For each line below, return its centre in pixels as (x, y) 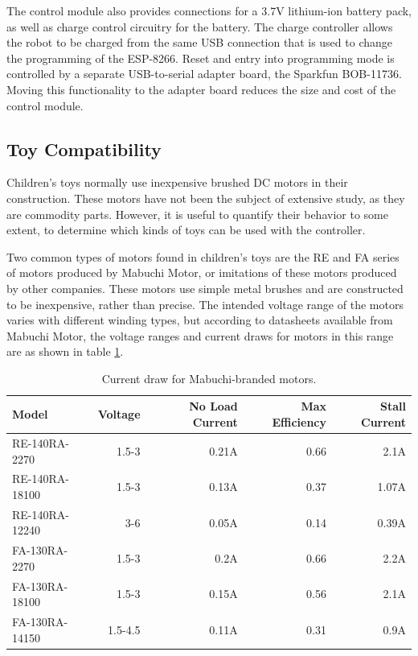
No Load (213, 406)
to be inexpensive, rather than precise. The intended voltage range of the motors (205, 304)
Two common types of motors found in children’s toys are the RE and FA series (203, 256)
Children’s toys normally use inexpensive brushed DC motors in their (177, 182)
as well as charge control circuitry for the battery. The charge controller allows (200, 26)
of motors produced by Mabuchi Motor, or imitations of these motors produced (202, 272)
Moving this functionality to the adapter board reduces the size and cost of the (201, 89)
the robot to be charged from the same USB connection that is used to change (200, 42)
